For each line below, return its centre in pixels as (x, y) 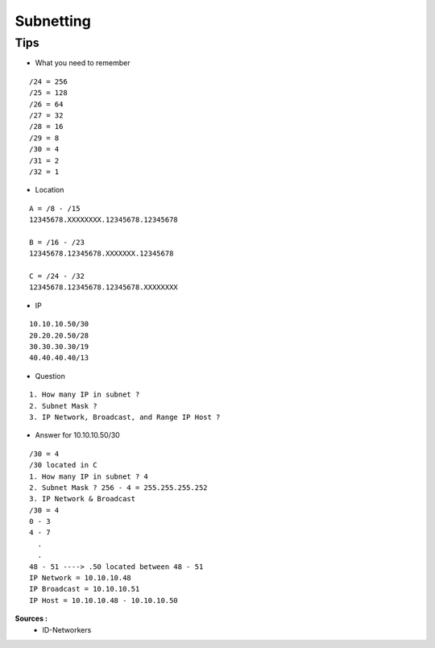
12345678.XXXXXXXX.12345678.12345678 (104, 220)
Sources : (31, 619)
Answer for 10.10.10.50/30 (77, 435)
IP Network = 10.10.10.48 (81, 578)
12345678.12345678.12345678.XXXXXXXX (104, 287)
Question (50, 376)
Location (50, 190)
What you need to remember (83, 63)
